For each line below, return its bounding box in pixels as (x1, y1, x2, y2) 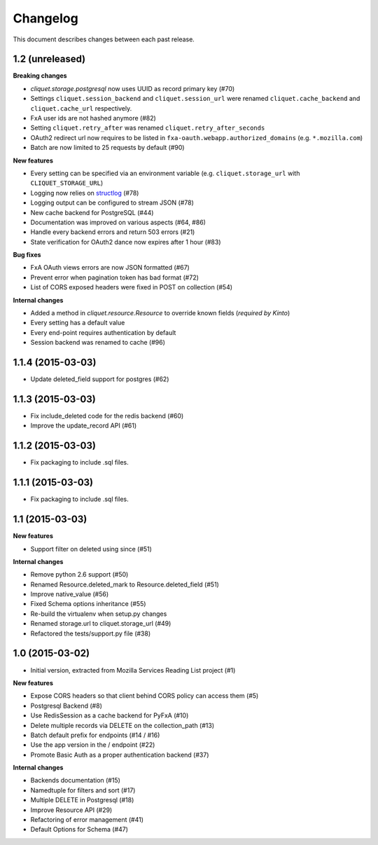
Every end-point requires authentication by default (30, 328, 176, 336)
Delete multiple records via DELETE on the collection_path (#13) (30, 721, 215, 729)
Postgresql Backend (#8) (30, 701, 103, 710)
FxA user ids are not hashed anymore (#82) (30, 114, 157, 123)
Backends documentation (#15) (30, 776, 120, 785)
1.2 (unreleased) (13, 53, 86, 65)
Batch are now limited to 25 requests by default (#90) (30, 144, 185, 152)
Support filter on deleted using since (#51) (30, 544, 152, 553)
